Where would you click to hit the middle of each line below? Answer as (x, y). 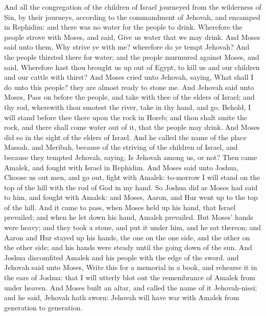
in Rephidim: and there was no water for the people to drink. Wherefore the (123, 27)
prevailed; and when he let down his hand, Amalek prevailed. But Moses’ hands (129, 217)
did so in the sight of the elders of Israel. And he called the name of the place (125, 137)
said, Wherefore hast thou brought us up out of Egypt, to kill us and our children (132, 67)
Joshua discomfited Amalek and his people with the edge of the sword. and (122, 257)
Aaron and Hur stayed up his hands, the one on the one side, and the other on (127, 237)
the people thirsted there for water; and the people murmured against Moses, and (132, 57)
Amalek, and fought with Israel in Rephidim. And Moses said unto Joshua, (122, 167)
